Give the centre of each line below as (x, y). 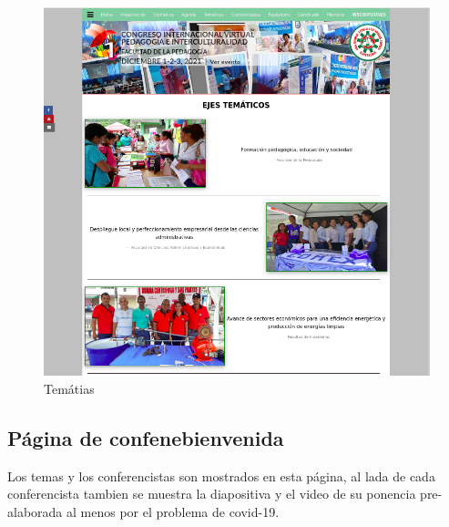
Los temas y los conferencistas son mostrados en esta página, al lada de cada (221, 475)
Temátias (69, 388)
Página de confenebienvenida (146, 437)
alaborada (35, 511)
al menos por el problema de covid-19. (173, 511)
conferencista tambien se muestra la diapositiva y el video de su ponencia (212, 494)
